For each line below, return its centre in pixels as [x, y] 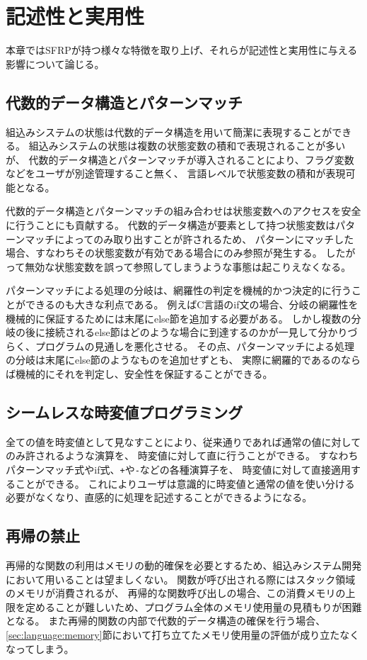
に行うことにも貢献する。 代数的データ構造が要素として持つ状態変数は [171, 225]
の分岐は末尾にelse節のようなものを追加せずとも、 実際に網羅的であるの [173, 360]
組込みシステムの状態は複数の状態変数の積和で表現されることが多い [187, 146]
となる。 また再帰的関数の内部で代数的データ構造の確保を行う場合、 [166, 621]
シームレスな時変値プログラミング [124, 412]
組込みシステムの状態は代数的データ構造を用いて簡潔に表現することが [169, 132]
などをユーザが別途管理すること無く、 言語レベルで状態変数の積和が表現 [176, 173]
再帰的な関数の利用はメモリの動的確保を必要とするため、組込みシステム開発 [184, 565]
